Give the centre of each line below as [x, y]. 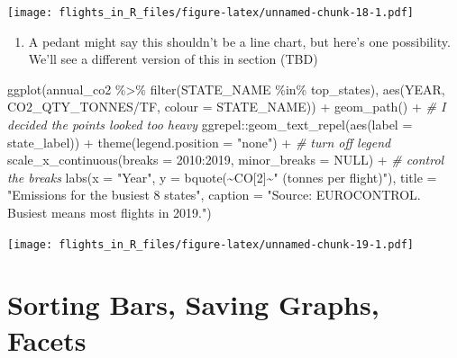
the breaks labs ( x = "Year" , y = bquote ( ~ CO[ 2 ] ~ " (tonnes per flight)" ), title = [222, 177]
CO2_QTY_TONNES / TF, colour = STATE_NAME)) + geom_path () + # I [227, 107]
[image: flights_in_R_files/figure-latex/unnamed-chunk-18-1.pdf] [211, 13]
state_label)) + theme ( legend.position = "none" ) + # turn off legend [199, 142]
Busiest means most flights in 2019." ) [110, 212]
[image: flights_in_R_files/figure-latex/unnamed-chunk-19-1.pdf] [211, 244]
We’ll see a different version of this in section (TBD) [173, 59]
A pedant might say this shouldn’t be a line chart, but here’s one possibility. [239, 41]
